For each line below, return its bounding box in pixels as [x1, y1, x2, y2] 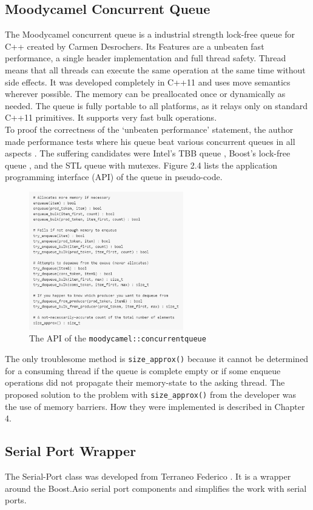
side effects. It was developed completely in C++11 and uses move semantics [5, 75, 291, 88]
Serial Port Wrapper [5, 441, 136, 460]
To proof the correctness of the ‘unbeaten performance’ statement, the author [5, 122, 294, 135]
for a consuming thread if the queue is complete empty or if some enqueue [5, 364, 281, 377]
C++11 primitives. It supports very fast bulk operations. [5, 111, 217, 124]
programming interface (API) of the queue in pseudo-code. [5, 170, 223, 183]
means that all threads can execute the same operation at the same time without [5, 63, 306, 76]
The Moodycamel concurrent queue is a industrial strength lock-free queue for [5, 28, 295, 41]
